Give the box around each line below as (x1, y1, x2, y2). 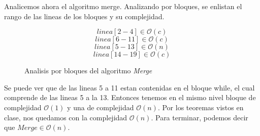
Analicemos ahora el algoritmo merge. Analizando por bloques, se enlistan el (4, 1, 242, 11)
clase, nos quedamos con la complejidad (4, 112, 127, 122)
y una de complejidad (67, 102, 134, 112)
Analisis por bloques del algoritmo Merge (24, 65, 152, 76)
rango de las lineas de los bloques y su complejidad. (4, 11, 165, 21)
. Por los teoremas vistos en (157, 102, 244, 112)
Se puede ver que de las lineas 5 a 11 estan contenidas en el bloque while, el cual (4, 82, 255, 93)
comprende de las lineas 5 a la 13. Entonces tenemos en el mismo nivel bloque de (4, 92, 256, 103)
